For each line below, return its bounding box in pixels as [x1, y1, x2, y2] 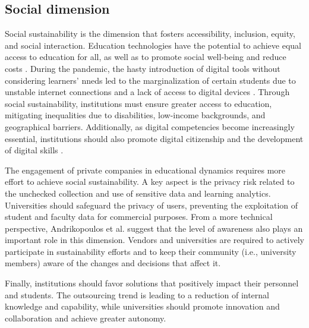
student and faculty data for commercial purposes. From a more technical [5, 210, 273, 223]
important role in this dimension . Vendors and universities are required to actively [5, 234, 304, 246]
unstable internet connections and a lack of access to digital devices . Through [5, 86, 290, 98]
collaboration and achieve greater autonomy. [5, 311, 166, 324]
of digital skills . [5, 144, 64, 156]
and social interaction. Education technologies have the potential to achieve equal [5, 39, 301, 51]
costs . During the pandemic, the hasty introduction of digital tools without [5, 62, 280, 74]
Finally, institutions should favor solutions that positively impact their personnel [5, 277, 299, 289]
